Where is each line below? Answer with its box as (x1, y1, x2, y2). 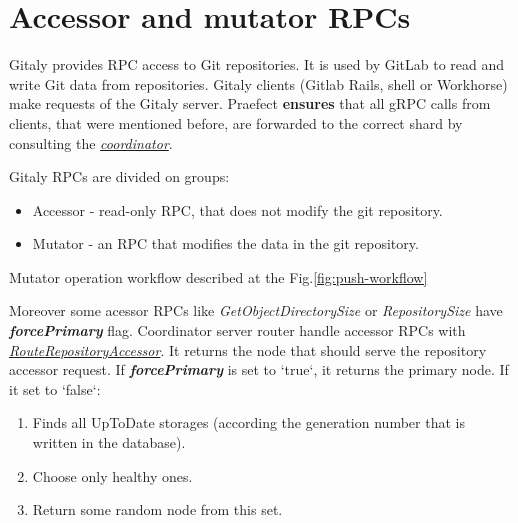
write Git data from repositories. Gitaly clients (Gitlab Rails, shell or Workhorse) (9, 73, 508, 94)
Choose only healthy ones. (32, 465, 193, 486)
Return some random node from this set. (32, 499, 283, 520)
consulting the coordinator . (9, 132, 173, 153)
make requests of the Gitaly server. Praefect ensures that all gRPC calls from (9, 93, 491, 114)
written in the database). (32, 432, 186, 453)
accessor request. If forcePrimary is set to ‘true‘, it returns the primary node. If (9, 359, 509, 380)
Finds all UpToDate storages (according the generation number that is (32, 412, 465, 433)
